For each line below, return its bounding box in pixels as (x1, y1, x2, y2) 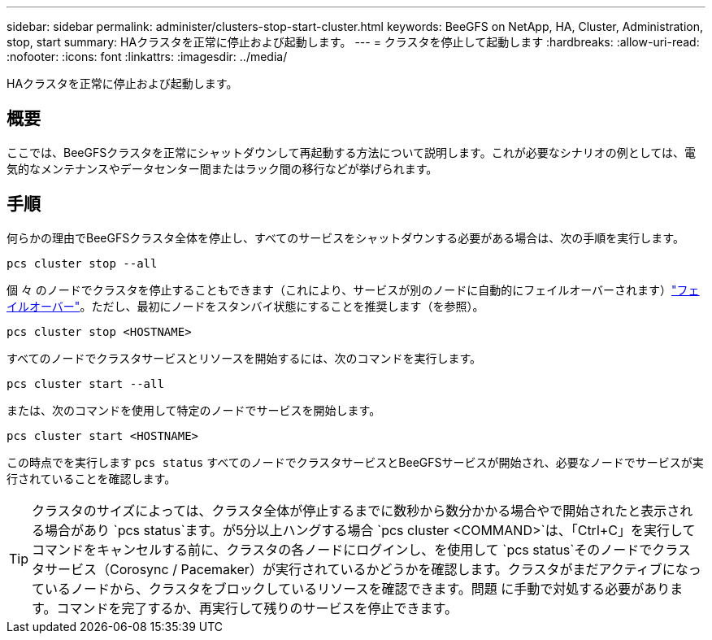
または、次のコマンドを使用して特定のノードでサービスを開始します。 (7, 403, 381, 417)
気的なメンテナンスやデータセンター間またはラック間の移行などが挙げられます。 (7, 161, 438, 176)
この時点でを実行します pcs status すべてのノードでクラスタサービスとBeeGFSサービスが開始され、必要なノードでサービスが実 (7, 455, 704, 469)
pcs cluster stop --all (7, 256, 158, 270)
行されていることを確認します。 (7, 471, 176, 485)
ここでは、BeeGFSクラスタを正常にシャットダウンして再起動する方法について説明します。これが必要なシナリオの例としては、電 (7, 145, 696, 159)
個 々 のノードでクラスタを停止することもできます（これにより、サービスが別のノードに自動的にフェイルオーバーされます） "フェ (7, 282, 700, 297)
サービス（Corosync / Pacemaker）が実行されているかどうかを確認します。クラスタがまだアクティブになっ (45, 560, 701, 577)
